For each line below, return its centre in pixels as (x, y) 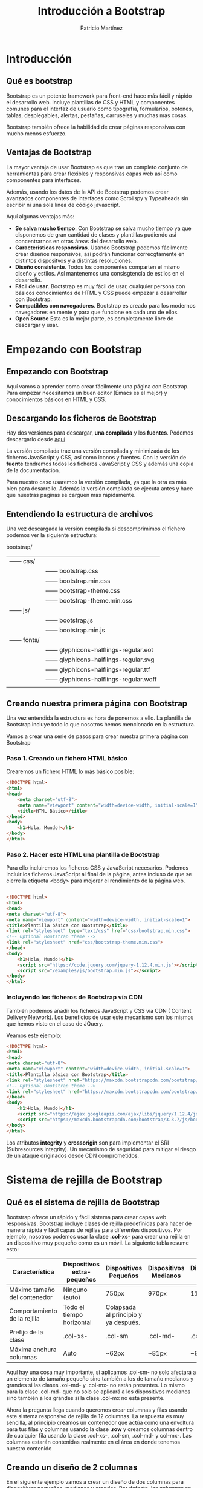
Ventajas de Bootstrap (49, 153)
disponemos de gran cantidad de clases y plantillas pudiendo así (95, 234)
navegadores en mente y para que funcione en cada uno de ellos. (97, 312)
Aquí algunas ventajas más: (40, 216)
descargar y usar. (37, 325)
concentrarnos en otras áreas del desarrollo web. (76, 241)
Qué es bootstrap (40, 81)
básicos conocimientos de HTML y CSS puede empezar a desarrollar (101, 293)
